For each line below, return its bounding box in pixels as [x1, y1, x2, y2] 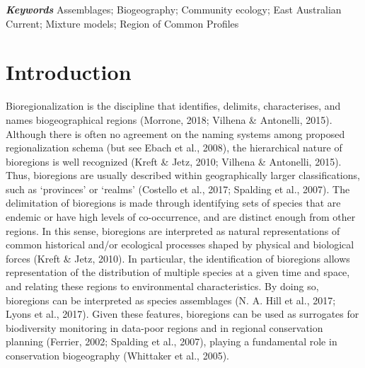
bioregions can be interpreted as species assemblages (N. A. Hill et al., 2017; [6, 292, 336, 307]
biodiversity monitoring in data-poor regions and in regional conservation [6, 320, 323, 335]
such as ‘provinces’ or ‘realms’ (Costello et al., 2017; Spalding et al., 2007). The [6, 181, 350, 196]
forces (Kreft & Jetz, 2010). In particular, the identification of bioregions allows [6, 251, 350, 265]
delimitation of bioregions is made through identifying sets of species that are [6, 195, 341, 210]
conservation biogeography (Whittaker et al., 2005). [6, 348, 229, 362]
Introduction [6, 57, 132, 86]
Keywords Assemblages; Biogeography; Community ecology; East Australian [6, 2, 342, 16]
